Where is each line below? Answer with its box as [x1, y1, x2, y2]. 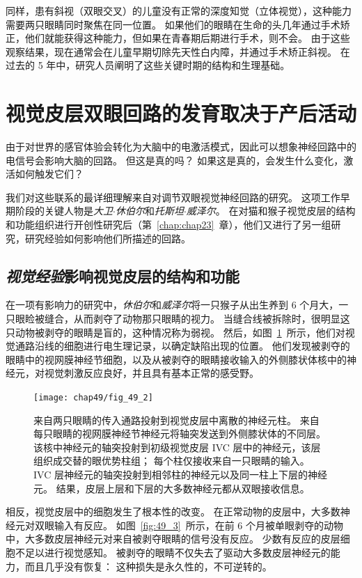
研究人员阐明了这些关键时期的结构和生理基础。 [75, 58, 290, 72]
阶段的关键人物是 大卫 [15, 203, 113, 218]
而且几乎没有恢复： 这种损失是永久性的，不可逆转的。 [24, 559, 272, 573]
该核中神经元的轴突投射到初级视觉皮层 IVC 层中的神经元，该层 [33, 439, 321, 454]
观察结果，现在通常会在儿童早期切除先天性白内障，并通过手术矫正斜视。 [6, 44, 337, 58]
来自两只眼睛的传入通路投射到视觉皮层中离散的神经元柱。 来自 [33, 412, 320, 427]
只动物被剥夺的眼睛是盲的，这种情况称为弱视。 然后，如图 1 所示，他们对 [6, 325, 345, 339]
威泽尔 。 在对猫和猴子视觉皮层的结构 [186, 203, 356, 218]
